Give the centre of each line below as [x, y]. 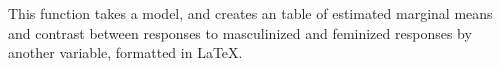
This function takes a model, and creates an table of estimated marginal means [250, 13]
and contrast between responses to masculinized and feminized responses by [240, 32]
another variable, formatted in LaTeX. [125, 52]
